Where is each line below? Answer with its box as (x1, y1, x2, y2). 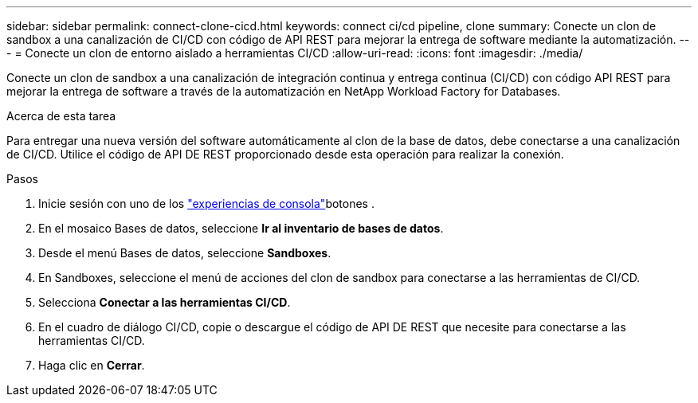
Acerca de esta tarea (6, 109, 116, 123)
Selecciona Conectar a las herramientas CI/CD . (38, 295, 291, 309)
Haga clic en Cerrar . (38, 358, 145, 372)
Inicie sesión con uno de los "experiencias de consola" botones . (38, 197, 374, 210)
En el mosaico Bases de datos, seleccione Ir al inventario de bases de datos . (38, 221, 444, 235)
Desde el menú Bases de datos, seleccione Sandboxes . (38, 246, 331, 260)
